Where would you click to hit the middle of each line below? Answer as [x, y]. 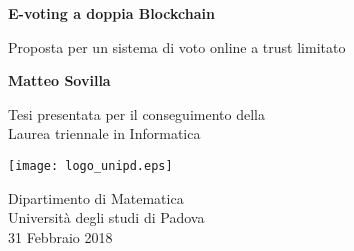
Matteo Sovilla [59, 80]
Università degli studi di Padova [106, 217]
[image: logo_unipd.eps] [90, 165]
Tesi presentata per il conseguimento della [136, 113]
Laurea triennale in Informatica [104, 133]
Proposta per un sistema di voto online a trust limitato [177, 46]
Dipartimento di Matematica [96, 197]
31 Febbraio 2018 [60, 236]
